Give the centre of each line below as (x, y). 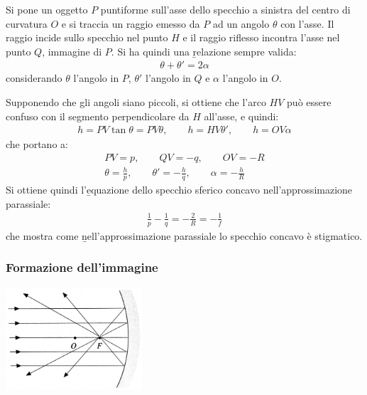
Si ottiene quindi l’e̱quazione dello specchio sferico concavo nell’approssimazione (179, 190)
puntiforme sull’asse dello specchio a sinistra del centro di (225, 9)
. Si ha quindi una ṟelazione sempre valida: (204, 51)
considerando (34, 78)
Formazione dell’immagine (82, 267)
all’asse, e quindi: (241, 116)
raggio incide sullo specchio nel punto (87, 37)
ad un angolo (241, 23)
